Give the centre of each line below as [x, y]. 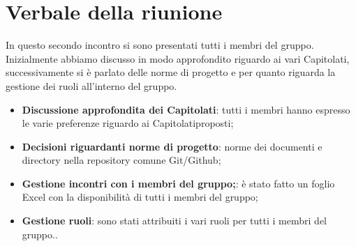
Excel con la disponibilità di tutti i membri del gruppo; [140, 197]
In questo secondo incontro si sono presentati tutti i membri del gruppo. [160, 45]
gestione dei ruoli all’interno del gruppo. [91, 85]
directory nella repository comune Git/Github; [121, 160]
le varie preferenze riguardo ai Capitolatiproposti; [128, 123]
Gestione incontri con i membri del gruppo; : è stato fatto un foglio [178, 183]
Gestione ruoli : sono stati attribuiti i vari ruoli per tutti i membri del [174, 221]
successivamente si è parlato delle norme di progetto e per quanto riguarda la [171, 72]
